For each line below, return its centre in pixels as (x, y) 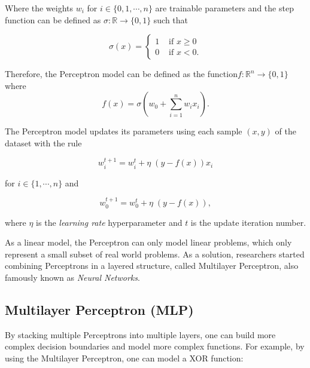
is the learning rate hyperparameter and (109, 222)
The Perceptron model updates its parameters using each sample (124, 131)
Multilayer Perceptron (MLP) (99, 309)
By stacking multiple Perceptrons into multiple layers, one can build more (140, 334)
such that (171, 19)
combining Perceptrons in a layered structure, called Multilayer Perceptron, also (152, 266)
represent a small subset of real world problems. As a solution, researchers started (155, 254)
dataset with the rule (43, 142)
